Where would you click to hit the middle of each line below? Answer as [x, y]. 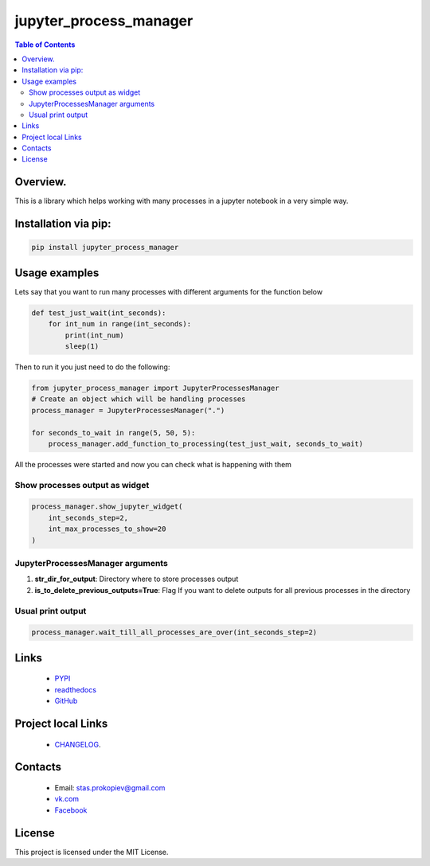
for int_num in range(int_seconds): [119, 324]
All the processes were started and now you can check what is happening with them [153, 464]
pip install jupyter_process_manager [105, 248]
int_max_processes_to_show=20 [107, 529]
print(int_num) [95, 335]
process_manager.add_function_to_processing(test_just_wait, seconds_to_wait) [206, 443]
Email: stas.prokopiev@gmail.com [110, 787]
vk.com [67, 799]
